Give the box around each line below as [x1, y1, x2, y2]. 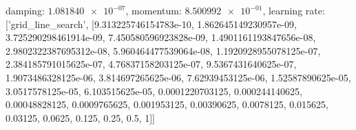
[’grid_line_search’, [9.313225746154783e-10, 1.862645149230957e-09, [6, 16, 297, 31]
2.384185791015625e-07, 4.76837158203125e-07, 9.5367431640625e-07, [6, 57, 297, 71]
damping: [6, 3, 45, 17]
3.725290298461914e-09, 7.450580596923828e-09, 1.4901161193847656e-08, [6, 30, 316, 44]
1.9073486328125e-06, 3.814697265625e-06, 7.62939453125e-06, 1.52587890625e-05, [6, 70, 351, 84]
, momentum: [125, 3, 182, 17]
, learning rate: [262, 3, 325, 17]
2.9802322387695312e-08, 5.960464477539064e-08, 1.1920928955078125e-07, [6, 43, 321, 57]
